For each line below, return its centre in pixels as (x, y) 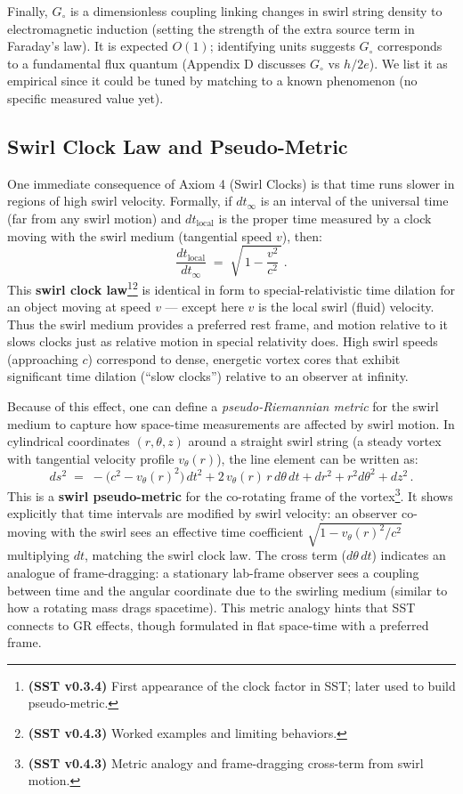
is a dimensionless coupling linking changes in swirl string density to (256, 11)
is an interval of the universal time (354, 201)
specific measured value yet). (85, 97)
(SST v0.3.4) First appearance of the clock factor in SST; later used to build (242, 685)
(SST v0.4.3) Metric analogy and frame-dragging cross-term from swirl (226, 762)
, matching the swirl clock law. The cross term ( (215, 555)
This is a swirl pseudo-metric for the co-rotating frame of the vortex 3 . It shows (230, 494)
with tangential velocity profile (91, 458)
